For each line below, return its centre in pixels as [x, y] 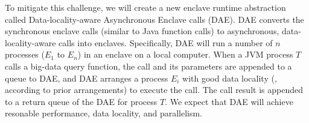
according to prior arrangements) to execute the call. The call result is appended [154, 90]
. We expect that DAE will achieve [229, 101]
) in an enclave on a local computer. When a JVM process [185, 54]
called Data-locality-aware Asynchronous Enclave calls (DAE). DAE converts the [154, 19]
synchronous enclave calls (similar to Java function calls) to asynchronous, [142, 31]
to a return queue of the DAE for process [81, 101]
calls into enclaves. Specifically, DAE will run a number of [166, 42]
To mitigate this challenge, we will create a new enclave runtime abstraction [145, 7]
